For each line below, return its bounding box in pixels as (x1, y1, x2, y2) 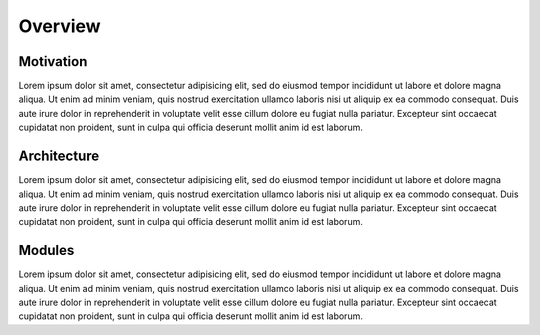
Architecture (18, 148, 100, 165)
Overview (18, 15, 101, 37)
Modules (18, 242, 75, 259)
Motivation (18, 53, 88, 70)
